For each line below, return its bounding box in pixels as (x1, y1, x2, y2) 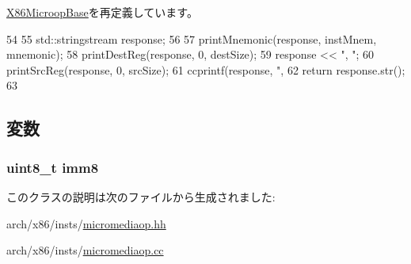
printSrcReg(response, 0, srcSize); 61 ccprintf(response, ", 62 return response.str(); (6, 61, 405, 78)
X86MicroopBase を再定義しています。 (6, 4, 198, 20)
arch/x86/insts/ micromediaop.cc (6, 242, 164, 258)
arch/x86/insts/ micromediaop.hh (6, 215, 166, 231)
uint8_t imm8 (6, 157, 99, 177)
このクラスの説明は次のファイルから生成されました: (6, 188, 276, 205)
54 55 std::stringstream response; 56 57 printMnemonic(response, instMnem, (6, 30, 377, 47)
